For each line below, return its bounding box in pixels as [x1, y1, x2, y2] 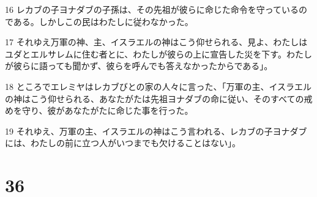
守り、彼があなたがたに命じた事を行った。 [21, 104, 193, 117]
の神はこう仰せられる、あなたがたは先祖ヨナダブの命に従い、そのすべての [5, 92, 304, 105]
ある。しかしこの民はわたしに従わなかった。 [13, 15, 193, 28]
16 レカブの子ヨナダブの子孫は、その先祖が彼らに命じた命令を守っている [5, 3, 299, 15]
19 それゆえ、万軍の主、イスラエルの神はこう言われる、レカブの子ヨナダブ [5, 124, 307, 137]
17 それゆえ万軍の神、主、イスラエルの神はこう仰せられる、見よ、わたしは [5, 35, 308, 48]
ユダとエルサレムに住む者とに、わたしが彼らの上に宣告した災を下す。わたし [5, 47, 312, 60]
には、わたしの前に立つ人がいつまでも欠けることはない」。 [5, 136, 241, 149]
